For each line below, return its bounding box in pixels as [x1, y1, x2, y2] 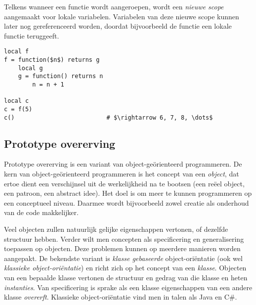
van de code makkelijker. [4, 207, 79, 218]
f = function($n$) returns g [4, 56, 100, 64]
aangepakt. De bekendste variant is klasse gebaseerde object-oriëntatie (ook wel [4, 253, 243, 263]
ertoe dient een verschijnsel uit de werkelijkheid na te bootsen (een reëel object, [4, 178, 245, 188]
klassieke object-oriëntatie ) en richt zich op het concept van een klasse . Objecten [4, 262, 247, 273]
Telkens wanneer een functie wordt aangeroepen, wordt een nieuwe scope [4, 1, 224, 11]
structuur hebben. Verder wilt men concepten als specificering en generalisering [4, 233, 244, 244]
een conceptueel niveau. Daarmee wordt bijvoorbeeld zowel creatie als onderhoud [4, 197, 249, 208]
